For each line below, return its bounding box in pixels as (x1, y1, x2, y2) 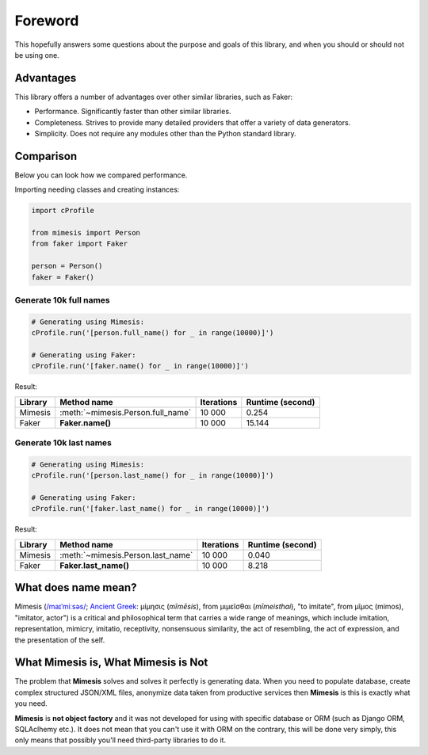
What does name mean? (14, 581, 137, 594)
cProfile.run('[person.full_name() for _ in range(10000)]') (31, 329, 274, 337)
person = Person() (31, 261, 103, 271)
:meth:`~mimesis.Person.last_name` (59, 549, 193, 560)
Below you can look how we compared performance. (14, 170, 188, 180)
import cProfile (31, 206, 95, 215)
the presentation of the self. (14, 635, 105, 645)
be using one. (14, 50, 59, 59)
